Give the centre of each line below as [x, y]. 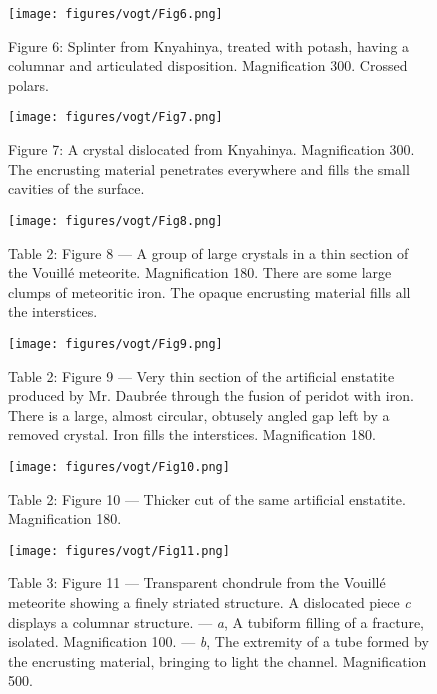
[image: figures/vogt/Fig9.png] [115, 343]
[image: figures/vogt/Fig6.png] [115, 14]
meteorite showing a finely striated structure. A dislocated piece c [209, 602]
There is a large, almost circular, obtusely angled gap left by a [199, 414]
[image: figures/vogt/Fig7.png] [115, 117]
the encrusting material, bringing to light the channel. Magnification [217, 660]
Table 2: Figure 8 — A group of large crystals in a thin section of [208, 252]
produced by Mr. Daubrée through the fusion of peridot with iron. [211, 395]
